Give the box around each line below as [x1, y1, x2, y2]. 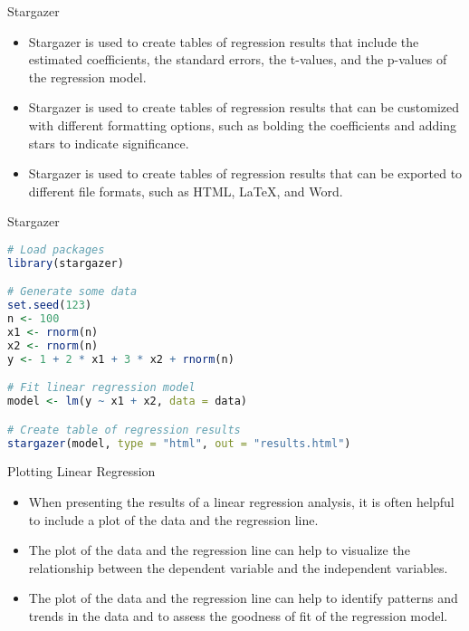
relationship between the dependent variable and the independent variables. [28, 558, 448, 577]
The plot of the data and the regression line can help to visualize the [28, 540, 410, 559]
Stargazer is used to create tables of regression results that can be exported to [28, 164, 463, 183]
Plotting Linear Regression [7, 462, 156, 481]
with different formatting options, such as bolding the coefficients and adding [28, 115, 456, 134]
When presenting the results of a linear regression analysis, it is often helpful [28, 492, 455, 511]
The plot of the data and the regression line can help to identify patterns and [28, 588, 458, 607]
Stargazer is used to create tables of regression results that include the [28, 32, 419, 51]
